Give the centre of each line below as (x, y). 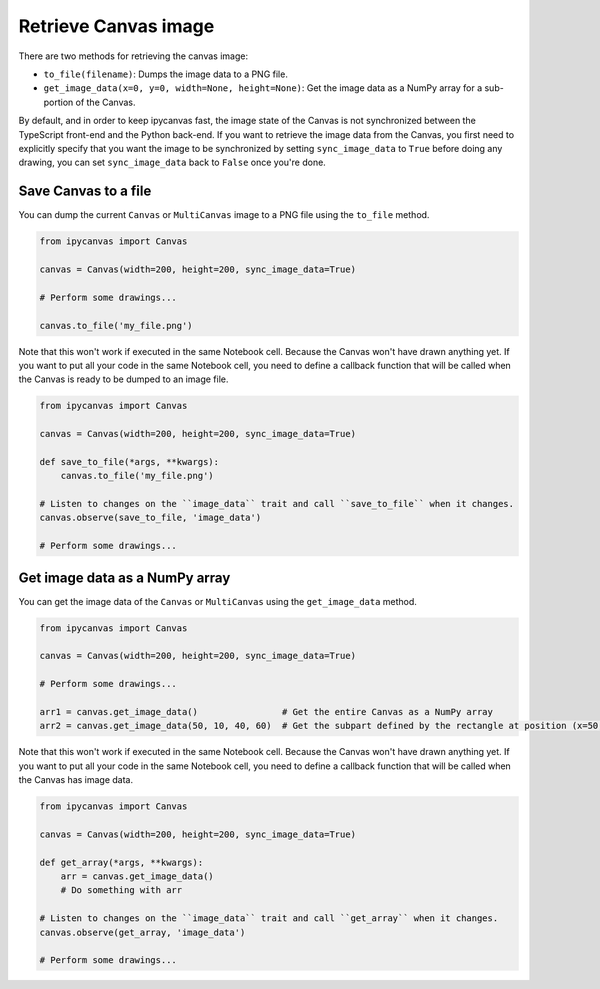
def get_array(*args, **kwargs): (121, 862)
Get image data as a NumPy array (124, 577)
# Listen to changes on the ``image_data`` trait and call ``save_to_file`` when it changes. (277, 503)
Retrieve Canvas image (116, 26)
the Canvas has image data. (76, 780)
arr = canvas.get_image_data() (137, 876)
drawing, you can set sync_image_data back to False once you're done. (172, 162)
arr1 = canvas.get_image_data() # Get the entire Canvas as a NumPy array (266, 711)
